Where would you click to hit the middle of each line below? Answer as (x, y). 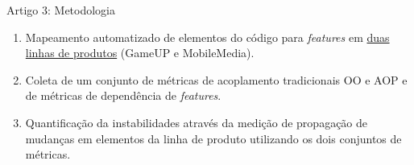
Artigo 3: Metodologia (61, 10)
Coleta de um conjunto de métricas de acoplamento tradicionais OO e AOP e (216, 79)
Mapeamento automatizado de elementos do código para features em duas (207, 37)
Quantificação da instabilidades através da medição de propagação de (197, 122)
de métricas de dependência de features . (123, 95)
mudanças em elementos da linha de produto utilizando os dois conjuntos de (213, 138)
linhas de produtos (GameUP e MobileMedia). (140, 53)
